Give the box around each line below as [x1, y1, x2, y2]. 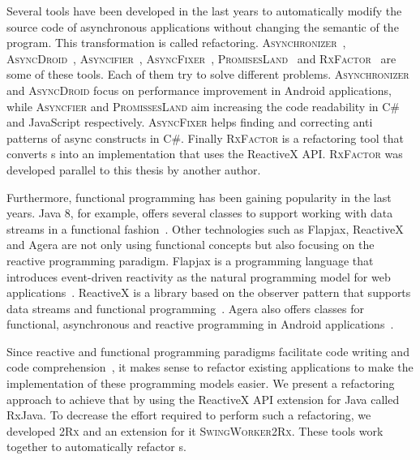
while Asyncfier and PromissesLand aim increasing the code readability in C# [6, 97, 401, 114]
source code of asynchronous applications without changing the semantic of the [6, 18, 399, 35]
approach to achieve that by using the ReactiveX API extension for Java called [6, 390, 400, 407]
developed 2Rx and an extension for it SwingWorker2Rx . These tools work [6, 422, 384, 439]
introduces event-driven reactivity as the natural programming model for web [6, 268, 391, 285]
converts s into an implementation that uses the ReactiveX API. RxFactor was [6, 145, 403, 162]
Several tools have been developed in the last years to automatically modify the [6, 2, 402, 19]
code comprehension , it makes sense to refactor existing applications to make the [6, 359, 414, 376]
